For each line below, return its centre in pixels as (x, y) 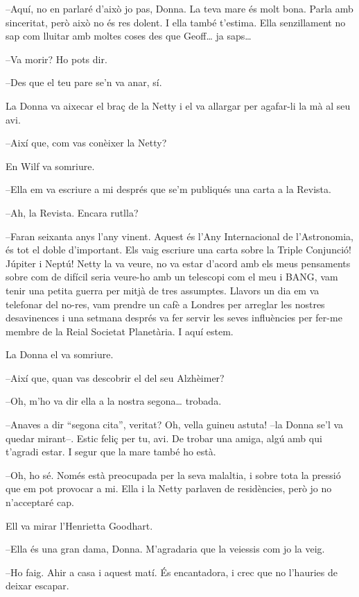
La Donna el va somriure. (60, 354)
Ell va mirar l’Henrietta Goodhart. (79, 525)
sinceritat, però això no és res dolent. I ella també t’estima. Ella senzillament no (176, 22)
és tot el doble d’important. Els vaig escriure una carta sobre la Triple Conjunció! (178, 250)
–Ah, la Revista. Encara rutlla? (72, 212)
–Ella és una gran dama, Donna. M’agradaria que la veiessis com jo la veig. (165, 549)
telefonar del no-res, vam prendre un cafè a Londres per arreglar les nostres (165, 304)
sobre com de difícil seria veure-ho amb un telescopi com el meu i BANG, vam (172, 277)
